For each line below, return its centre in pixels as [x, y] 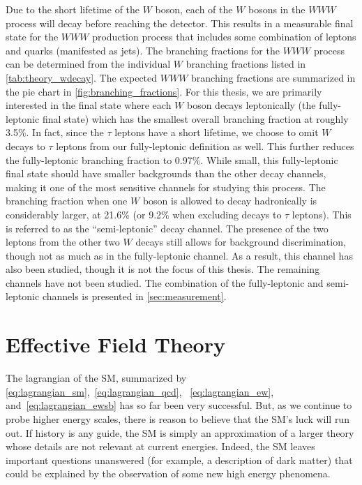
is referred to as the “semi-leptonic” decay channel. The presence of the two [167, 228]
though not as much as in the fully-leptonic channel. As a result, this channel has [179, 255]
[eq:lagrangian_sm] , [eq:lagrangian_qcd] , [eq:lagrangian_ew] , [140, 391]
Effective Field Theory [115, 344]
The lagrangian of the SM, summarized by [96, 378]
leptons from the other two [63, 242]
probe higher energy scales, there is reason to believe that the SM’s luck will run [178, 418]
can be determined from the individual [88, 64]
